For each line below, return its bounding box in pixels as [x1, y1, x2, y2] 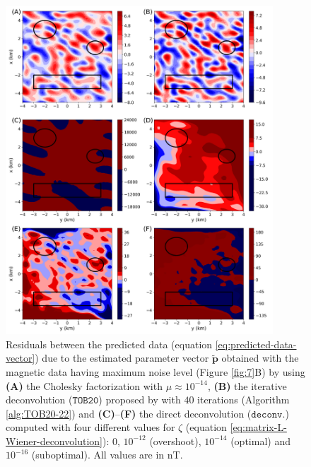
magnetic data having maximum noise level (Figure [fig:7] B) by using [6, 364, 305, 379]
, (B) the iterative [207, 378, 287, 393]
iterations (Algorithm [197, 392, 290, 407]
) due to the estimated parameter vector [35, 350, 209, 365]
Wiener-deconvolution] [6, 433, 102, 448]
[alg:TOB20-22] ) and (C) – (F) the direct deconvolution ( [6, 406, 252, 420]
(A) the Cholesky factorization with [6, 378, 163, 393]
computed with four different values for [6, 420, 175, 435]
